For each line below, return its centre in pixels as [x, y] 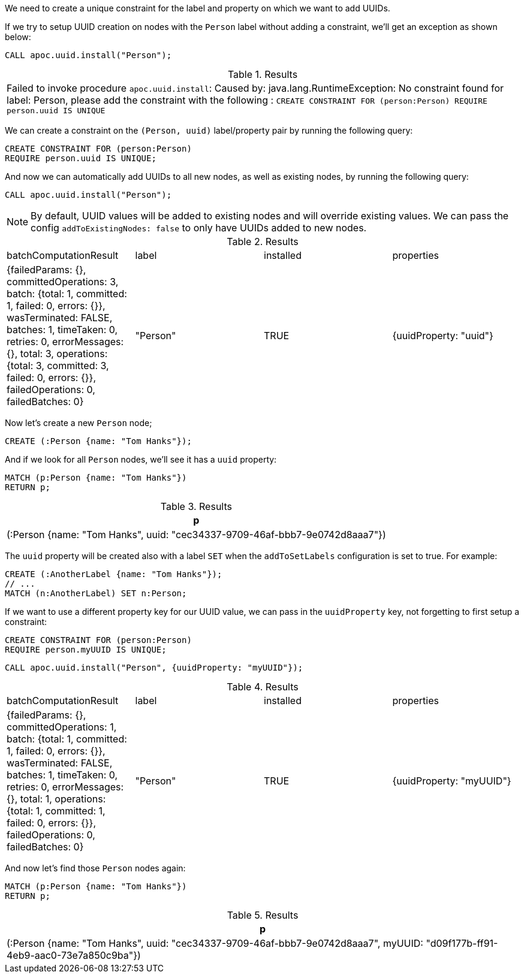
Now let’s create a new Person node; [79, 423]
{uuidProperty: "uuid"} [443, 336]
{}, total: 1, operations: [56, 799]
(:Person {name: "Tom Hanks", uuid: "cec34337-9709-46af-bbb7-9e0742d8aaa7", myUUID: [215, 943]
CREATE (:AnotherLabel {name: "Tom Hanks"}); [114, 574]
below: [18, 37]
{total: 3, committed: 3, [58, 366]
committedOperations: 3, [63, 282]
